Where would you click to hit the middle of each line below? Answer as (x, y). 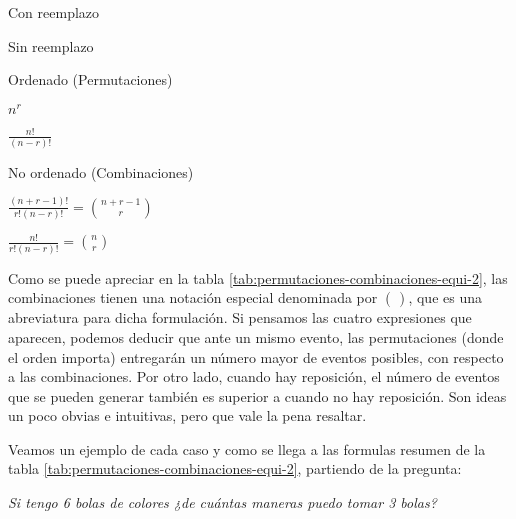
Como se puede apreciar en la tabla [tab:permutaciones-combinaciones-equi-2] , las (258, 277)
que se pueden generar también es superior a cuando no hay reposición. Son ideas (257, 395)
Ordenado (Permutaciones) (90, 79)
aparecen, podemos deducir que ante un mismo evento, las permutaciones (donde (256, 336)
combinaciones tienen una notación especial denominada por (193, 297)
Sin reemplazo (51, 45)
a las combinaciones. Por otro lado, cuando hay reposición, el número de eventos (254, 376)
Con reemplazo (54, 12)
